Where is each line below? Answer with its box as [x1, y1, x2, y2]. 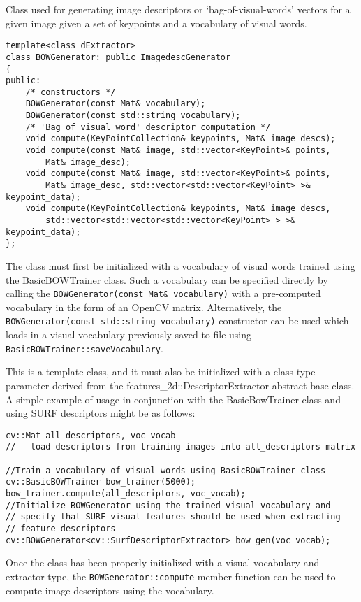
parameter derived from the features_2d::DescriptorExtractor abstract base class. [6, 378, 355, 392]
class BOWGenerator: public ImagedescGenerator [6, 52, 231, 62]
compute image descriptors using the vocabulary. [6, 582, 214, 597]
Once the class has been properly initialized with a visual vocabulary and [6, 555, 320, 570]
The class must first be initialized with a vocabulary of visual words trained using [6, 259, 355, 273]
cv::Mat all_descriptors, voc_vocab [6, 430, 176, 440]
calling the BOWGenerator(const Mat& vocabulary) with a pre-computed [6, 286, 321, 301]
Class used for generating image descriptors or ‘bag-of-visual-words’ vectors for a [6, 2, 351, 16]
